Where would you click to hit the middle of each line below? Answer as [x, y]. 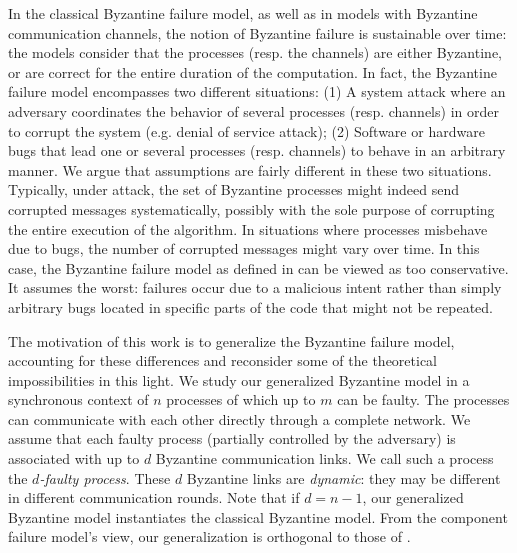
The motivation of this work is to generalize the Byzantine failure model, [231, 340]
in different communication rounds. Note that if [154, 497]
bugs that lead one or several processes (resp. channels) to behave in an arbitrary [257, 150]
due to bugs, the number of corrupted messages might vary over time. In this [244, 248]
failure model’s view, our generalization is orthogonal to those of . [209, 536]
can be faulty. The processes [423, 399]
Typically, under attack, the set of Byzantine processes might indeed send [233, 189]
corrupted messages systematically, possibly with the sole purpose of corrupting [251, 208]
